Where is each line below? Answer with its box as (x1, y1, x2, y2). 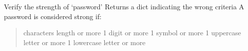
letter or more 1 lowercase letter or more (23, 37, 146, 47)
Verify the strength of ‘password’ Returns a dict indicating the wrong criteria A (4, 1, 245, 11)
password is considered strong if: (4, 11, 102, 21)
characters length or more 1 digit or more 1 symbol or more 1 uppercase (23, 27, 241, 38)
